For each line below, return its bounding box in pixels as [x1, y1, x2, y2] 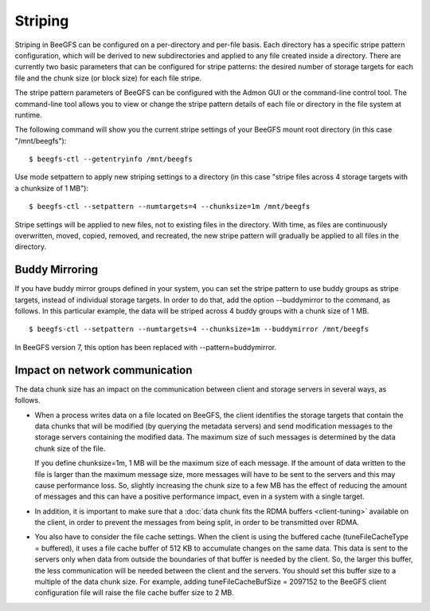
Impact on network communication [14, 363, 193, 376]
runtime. [14, 110, 43, 120]
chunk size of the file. [34, 443, 106, 453]
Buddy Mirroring [14, 263, 99, 277]
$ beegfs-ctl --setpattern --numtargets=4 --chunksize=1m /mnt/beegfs [29, 202, 311, 211]
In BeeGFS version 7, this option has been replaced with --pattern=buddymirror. [14, 342, 277, 352]
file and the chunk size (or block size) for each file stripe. [14, 73, 202, 83]
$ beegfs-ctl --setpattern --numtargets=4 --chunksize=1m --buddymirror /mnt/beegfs [29, 325, 369, 334]
